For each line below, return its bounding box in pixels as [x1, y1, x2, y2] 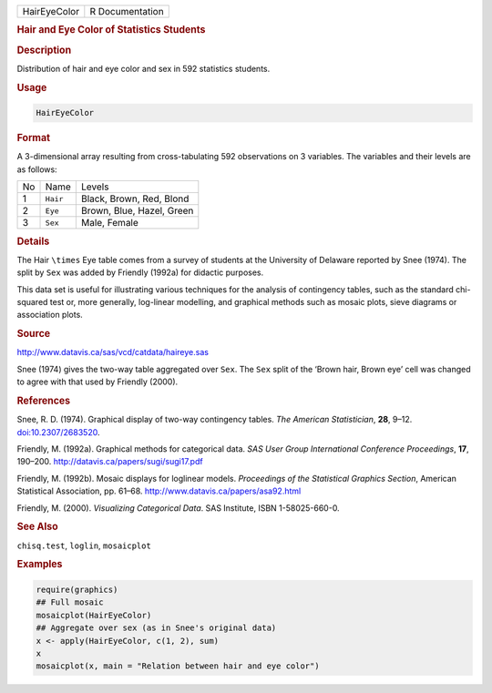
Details [16, 235, 50, 248]
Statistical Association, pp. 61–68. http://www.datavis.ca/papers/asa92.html [16, 485, 302, 496]
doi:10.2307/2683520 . [16, 426, 100, 437]
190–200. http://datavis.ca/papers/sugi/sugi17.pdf [16, 456, 204, 467]
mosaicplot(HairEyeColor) [36, 610, 152, 620]
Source [16, 328, 51, 341]
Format [16, 132, 50, 145]
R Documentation [89, 5, 164, 17]
